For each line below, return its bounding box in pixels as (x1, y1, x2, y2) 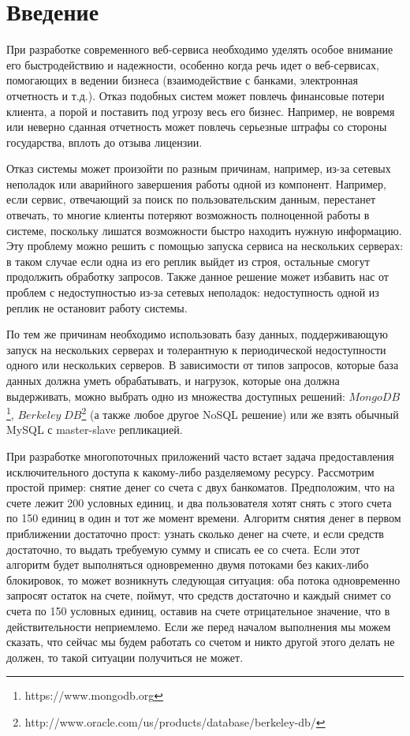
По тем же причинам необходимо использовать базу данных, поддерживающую (6, 326, 389, 342)
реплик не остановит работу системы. (6, 299, 188, 316)
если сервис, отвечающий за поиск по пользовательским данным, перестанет (6, 191, 376, 207)
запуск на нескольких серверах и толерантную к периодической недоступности (6, 341, 386, 357)
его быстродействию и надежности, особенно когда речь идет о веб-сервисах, (6, 56, 379, 73)
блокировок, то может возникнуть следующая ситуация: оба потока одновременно (6, 571, 401, 588)
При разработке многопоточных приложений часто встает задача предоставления (6, 448, 394, 465)
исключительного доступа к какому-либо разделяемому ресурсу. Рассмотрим (6, 463, 375, 480)
